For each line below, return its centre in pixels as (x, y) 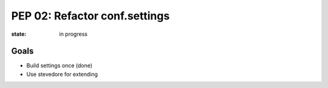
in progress (73, 34)
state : (19, 34)
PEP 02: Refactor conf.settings (91, 16)
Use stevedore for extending (62, 74)
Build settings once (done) (60, 66)
